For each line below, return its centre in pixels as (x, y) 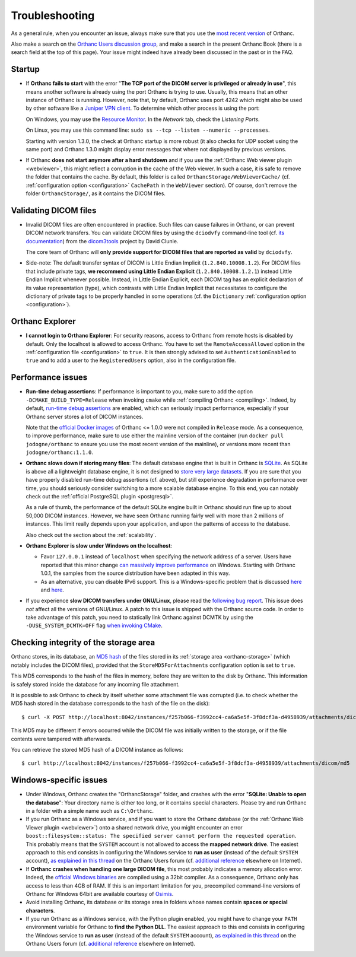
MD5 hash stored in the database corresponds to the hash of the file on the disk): (110, 704)
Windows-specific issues (59, 780)
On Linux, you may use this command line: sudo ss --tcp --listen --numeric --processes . (148, 130)
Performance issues (49, 378)
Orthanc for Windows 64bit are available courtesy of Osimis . (100, 894)
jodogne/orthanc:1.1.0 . (60, 452)
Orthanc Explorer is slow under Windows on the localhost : (99, 545)
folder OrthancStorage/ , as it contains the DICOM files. (96, 193)
